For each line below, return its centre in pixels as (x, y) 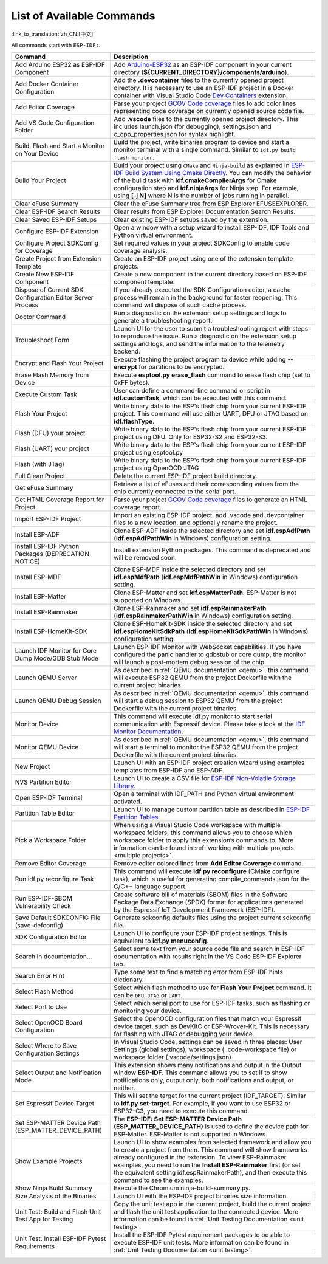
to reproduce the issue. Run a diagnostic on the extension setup (205, 336)
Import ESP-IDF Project (48, 519)
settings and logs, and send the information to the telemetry (199, 344)
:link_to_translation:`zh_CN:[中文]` (53, 34)
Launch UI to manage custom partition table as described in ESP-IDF (211, 809)
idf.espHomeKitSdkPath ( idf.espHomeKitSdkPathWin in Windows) (211, 631)
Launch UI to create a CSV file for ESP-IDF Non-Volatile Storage (204, 778)
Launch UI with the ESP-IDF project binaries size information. (201, 1196)
